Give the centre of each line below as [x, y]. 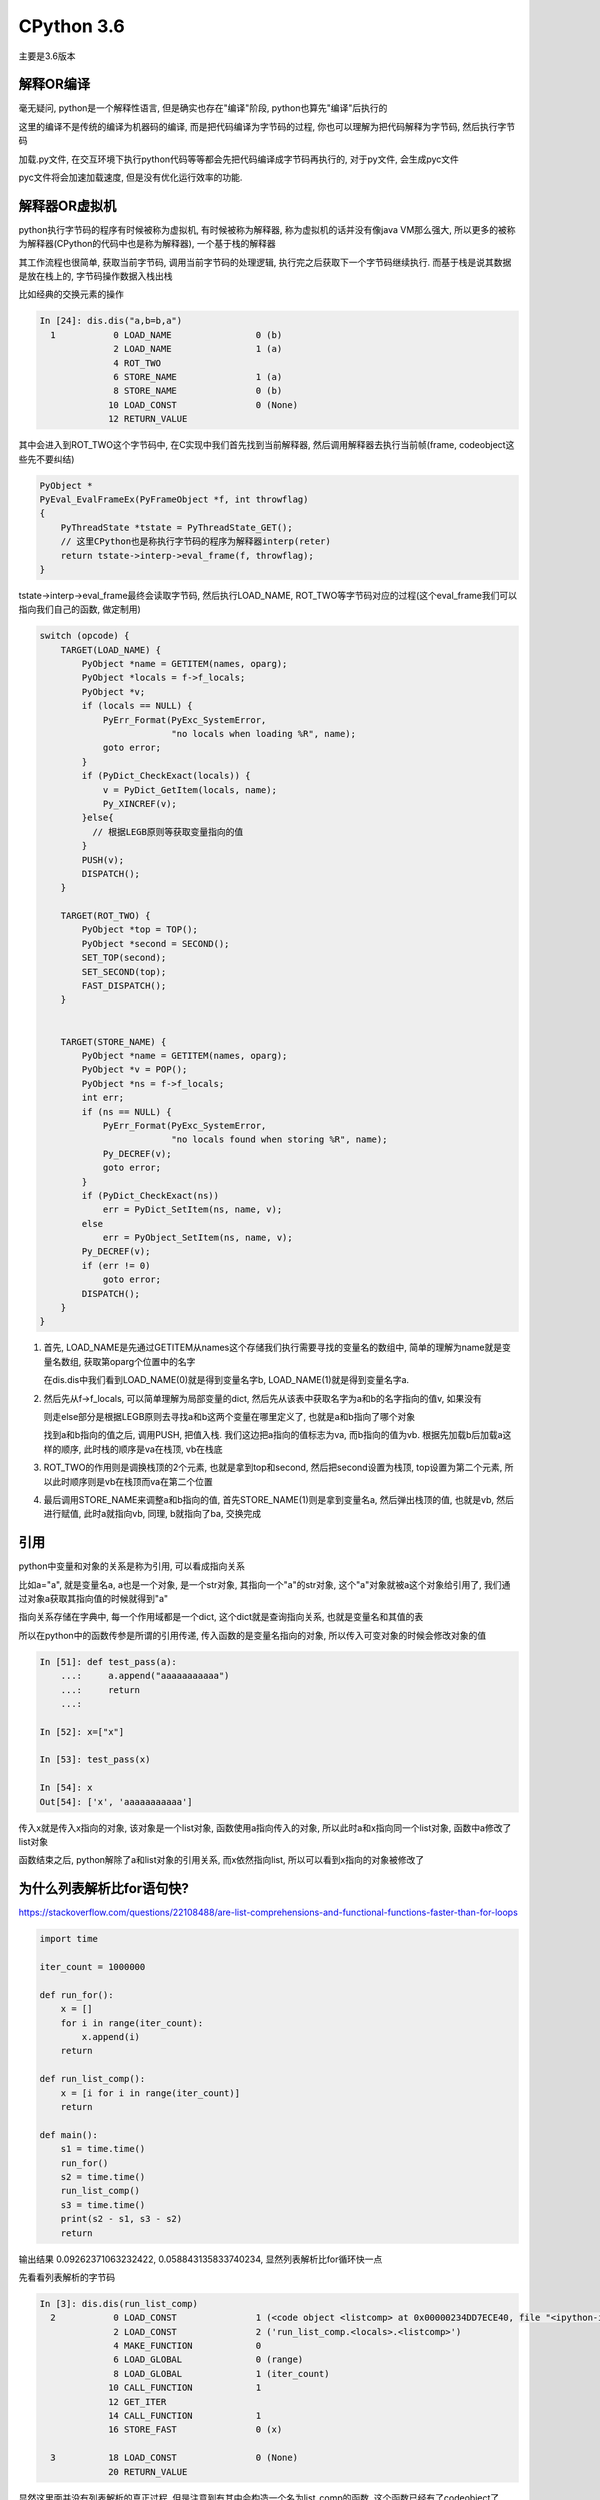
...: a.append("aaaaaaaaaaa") [145, 1676]
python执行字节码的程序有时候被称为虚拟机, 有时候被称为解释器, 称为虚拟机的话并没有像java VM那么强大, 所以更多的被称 [267, 229]
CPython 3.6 [71, 26]
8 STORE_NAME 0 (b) [198, 391]
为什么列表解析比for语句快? [104, 1888]
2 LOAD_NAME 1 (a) [198, 349]
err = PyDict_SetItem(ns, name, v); [192, 1209]
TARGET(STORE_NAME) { [113, 1041]
